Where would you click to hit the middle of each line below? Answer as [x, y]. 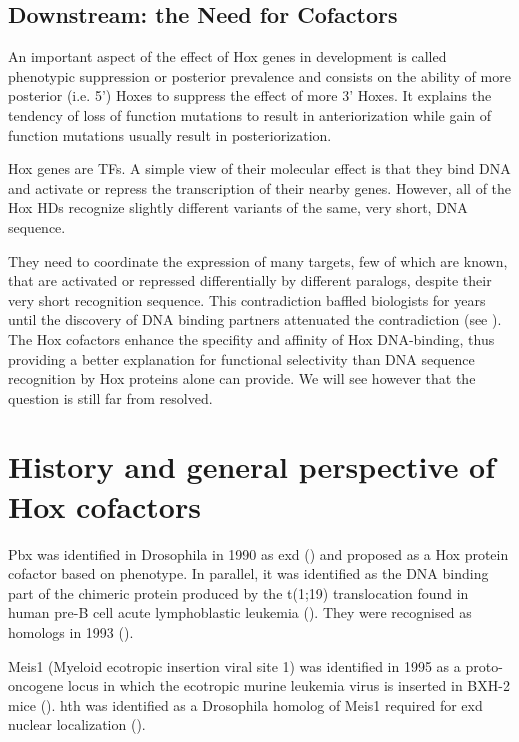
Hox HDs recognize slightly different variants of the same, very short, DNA [238, 207]
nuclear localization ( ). [77, 724]
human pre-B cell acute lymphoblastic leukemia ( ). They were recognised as [240, 612]
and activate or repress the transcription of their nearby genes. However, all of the [260, 187]
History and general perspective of [252, 466]
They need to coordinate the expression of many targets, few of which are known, [258, 260]
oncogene [36, 685]
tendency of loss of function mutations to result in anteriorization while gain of [250, 114]
